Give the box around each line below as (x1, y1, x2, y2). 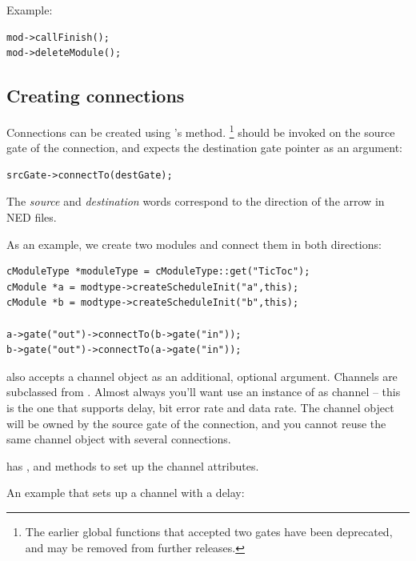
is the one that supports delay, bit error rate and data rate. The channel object (6, 399, 394, 415)
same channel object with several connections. (6, 431, 231, 447)
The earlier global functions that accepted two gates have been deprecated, (25, 523, 393, 539)
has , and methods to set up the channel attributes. (6, 457, 259, 474)
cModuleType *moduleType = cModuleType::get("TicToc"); (6, 266, 310, 278)
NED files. (6, 209, 57, 226)
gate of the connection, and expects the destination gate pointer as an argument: (6, 139, 402, 156)
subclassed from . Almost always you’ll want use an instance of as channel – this (6, 383, 401, 400)
